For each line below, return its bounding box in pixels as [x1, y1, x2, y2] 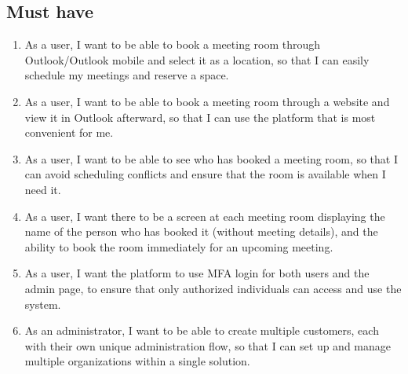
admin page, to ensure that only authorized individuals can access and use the [24, 280, 402, 296]
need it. [24, 181, 61, 197]
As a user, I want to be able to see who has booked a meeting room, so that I [24, 150, 399, 167]
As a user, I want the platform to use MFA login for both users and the [24, 265, 370, 281]
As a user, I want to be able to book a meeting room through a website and [24, 93, 390, 109]
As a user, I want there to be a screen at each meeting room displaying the [24, 207, 385, 224]
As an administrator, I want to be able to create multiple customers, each [24, 322, 379, 339]
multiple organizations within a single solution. [24, 353, 250, 369]
